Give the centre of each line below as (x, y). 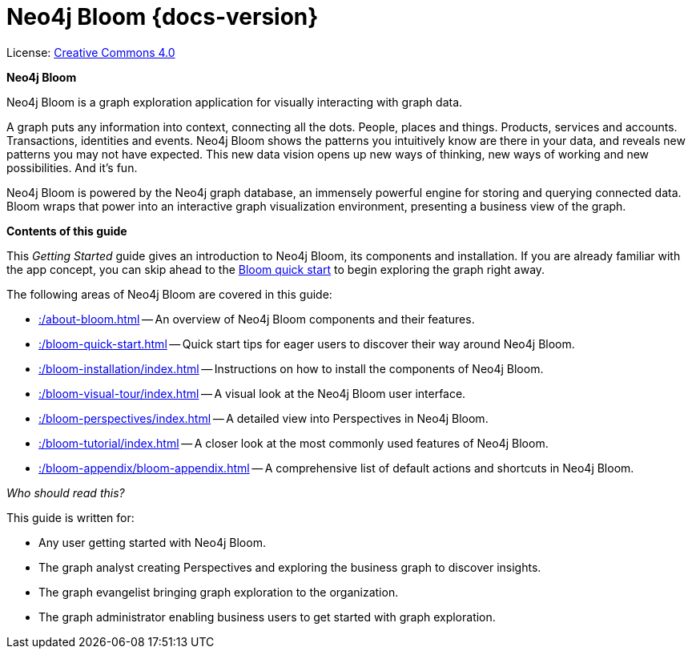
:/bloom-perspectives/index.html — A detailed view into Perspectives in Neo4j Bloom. (264, 418)
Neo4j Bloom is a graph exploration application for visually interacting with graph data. (235, 102)
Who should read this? (66, 492)
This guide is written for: (70, 517)
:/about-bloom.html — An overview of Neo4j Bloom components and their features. (257, 319)
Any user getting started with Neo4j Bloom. (152, 542)
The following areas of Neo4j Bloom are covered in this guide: (169, 294)
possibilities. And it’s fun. (72, 167)
